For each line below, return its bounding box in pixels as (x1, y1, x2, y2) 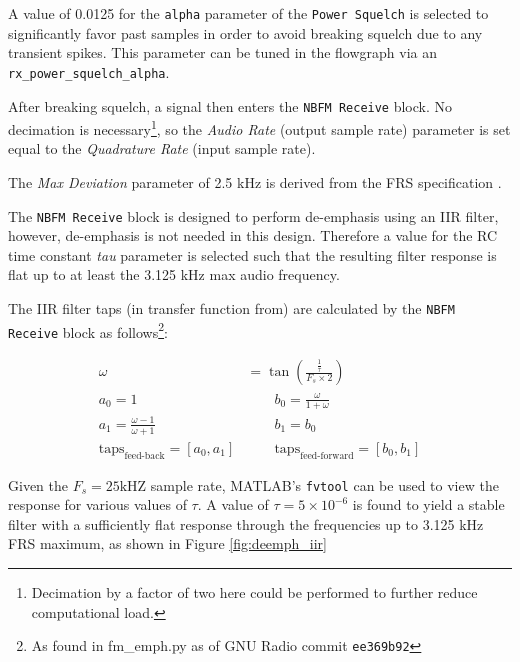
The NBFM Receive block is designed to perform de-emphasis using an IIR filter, (8, 205, 499, 226)
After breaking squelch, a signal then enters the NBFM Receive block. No (8, 95, 453, 116)
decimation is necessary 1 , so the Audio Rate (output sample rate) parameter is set (8, 116, 511, 139)
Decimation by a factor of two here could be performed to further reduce (31, 582, 478, 603)
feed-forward (300, 450, 354, 461)
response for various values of (8, 494, 187, 515)
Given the (8, 474, 68, 495)
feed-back (124, 450, 165, 461)
